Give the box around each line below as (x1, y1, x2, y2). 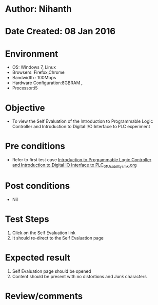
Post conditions (5, 180, 70, 192)
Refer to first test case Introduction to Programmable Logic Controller (12, 157, 152, 163)
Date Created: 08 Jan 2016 (5, 26, 116, 37)
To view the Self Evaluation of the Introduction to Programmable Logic (12, 118, 153, 124)
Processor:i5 (12, 85, 38, 91)
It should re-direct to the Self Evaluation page (12, 235, 104, 240)
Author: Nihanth (5, 3, 72, 15)
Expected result (5, 252, 71, 263)
